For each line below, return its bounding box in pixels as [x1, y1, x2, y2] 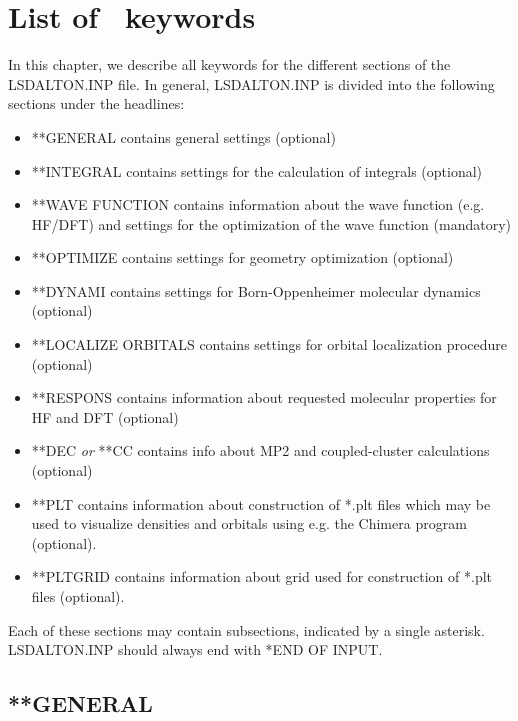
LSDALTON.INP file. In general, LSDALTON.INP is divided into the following [8, 73, 495, 94]
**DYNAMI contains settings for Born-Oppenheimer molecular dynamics [31, 280, 481, 301]
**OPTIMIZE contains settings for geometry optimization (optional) [31, 247, 454, 268]
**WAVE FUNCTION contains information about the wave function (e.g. [31, 194, 485, 215]
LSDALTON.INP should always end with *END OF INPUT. [8, 639, 383, 660]
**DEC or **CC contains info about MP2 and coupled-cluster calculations [31, 440, 490, 461]
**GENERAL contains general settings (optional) [31, 126, 336, 147]
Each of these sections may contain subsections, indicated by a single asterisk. [8, 619, 485, 640]
